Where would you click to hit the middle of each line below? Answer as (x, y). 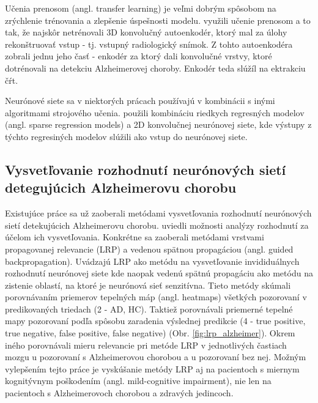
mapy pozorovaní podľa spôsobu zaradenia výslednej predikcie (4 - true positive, (155, 321)
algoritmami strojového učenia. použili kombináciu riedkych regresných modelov (155, 112)
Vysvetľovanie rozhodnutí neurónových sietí (146, 169)
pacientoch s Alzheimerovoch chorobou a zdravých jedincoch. (119, 393)
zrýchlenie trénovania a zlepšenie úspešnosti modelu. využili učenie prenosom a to (158, 20)
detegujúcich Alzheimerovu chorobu (121, 187)
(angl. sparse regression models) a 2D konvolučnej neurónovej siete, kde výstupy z (158, 124)
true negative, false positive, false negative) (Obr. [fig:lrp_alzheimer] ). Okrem (150, 333)
